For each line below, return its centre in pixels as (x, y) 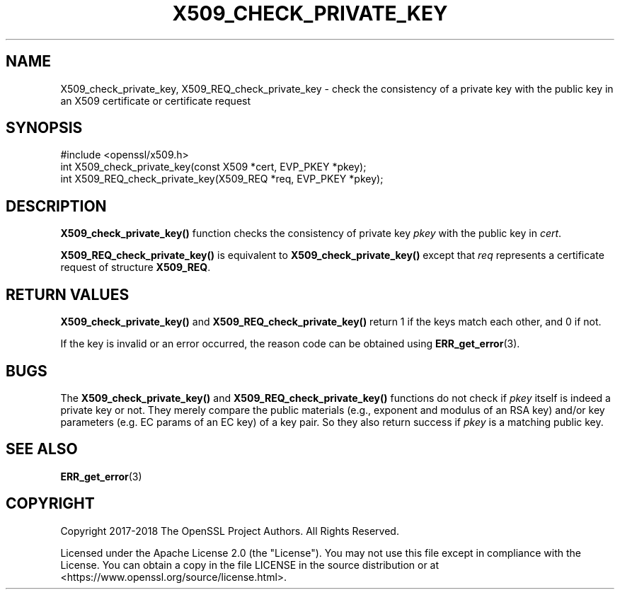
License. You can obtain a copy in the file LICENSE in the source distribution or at (250, 565)
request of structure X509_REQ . (136, 267)
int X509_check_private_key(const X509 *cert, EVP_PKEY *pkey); (213, 167)
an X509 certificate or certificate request (156, 100)
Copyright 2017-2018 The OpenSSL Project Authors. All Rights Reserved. (230, 531)
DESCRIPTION (56, 206)
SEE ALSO (42, 449)
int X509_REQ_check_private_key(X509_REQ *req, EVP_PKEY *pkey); (222, 179)
